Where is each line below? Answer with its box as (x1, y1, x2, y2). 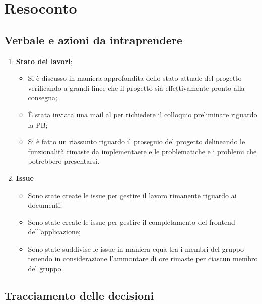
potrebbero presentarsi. (28, 156, 100, 166)
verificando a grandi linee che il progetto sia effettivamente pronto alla (28, 82, 245, 93)
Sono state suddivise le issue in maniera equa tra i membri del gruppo (28, 243, 244, 254)
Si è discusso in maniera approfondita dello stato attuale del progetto (28, 73, 242, 83)
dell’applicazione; (28, 226, 81, 237)
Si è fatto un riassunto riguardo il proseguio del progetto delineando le (28, 136, 245, 147)
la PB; (28, 119, 48, 130)
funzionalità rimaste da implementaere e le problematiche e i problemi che (28, 146, 257, 156)
